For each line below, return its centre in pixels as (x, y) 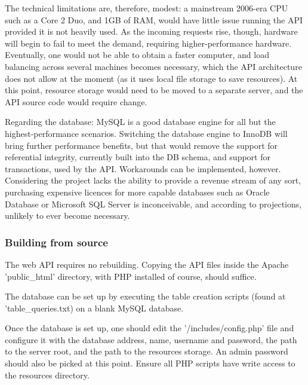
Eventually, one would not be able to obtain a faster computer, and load (137, 55)
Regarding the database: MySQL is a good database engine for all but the (140, 122)
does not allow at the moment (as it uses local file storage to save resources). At (151, 78)
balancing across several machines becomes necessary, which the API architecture (153, 66)
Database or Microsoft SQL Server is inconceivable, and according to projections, (153, 204)
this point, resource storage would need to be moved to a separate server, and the (154, 90)
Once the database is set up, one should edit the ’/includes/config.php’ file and (150, 328)
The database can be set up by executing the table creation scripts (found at (145, 296)
